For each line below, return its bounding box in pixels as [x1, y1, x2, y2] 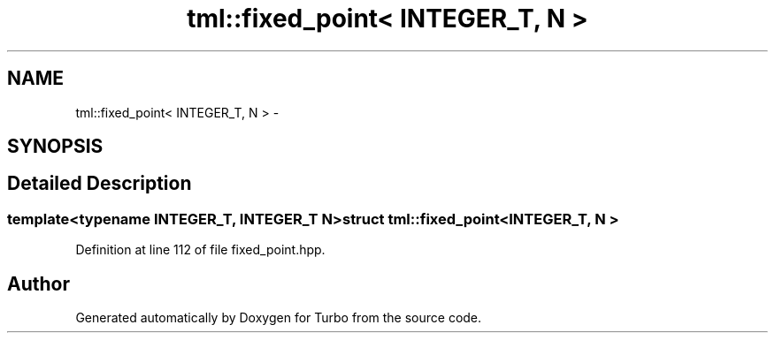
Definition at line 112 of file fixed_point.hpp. [75, 242, 326, 258]
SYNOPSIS [7, 135, 104, 158]
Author [7, 272, 70, 295]
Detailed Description [7, 172, 192, 195]
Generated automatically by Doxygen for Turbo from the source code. [75, 310, 482, 326]
